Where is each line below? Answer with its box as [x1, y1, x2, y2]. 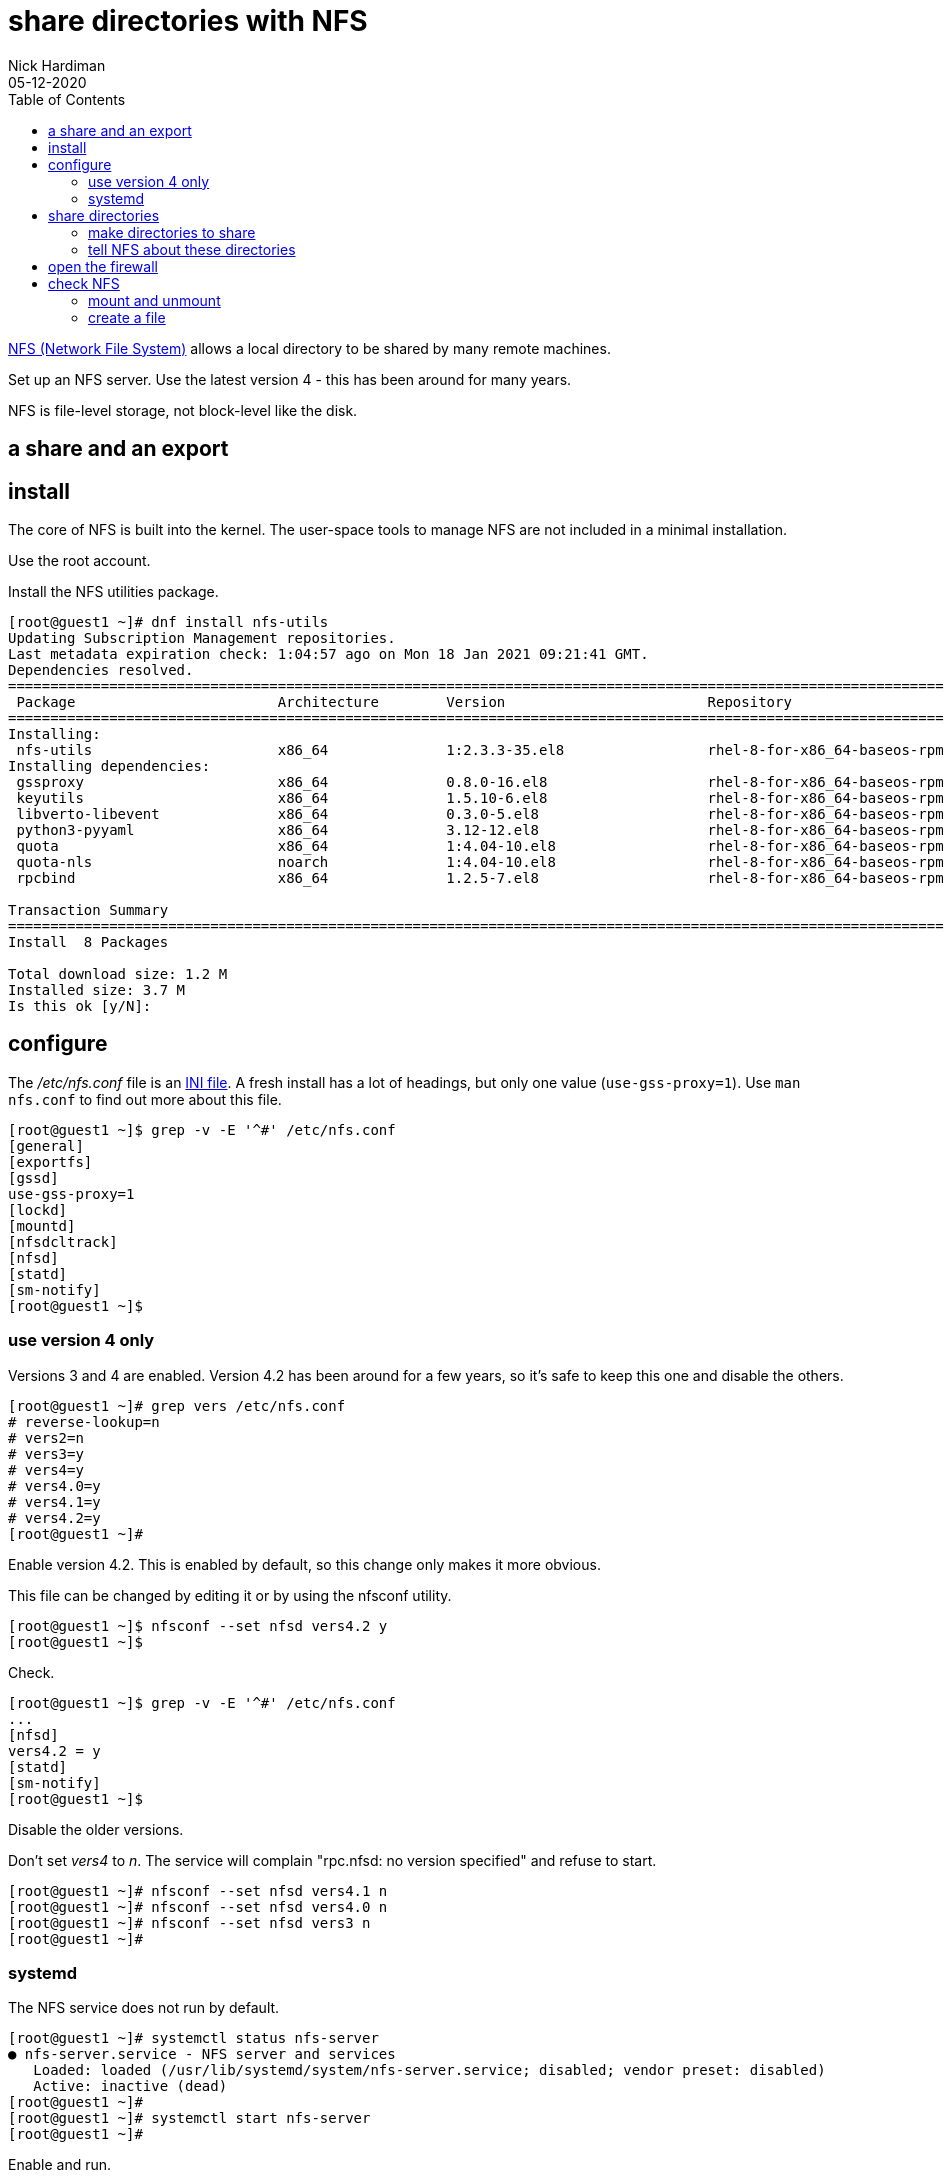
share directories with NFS [8, 4, 368, 38]
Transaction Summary [8, 902, 169, 919]
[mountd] [8, 1217, 76, 1234]
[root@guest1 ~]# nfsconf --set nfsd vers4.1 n [8, 1882, 388, 1899]
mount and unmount [88, 291, 221, 309]
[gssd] [8, 1169, 59, 1186]
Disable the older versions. [8, 1820, 184, 1838]
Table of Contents [8, 90, 126, 108]
